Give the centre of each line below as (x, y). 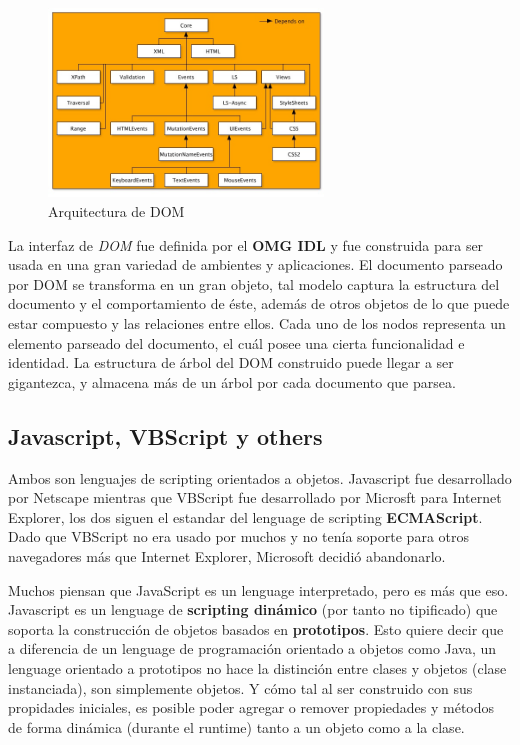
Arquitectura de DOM (116, 211)
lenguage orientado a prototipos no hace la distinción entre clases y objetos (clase (257, 667)
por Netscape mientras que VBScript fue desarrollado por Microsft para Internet (255, 497)
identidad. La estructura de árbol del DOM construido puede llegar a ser (231, 362)
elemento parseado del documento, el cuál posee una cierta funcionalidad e (236, 342)
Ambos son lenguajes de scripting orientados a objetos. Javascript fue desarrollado (260, 477)
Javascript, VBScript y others (165, 435)
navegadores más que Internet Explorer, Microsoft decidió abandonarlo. (227, 555)
